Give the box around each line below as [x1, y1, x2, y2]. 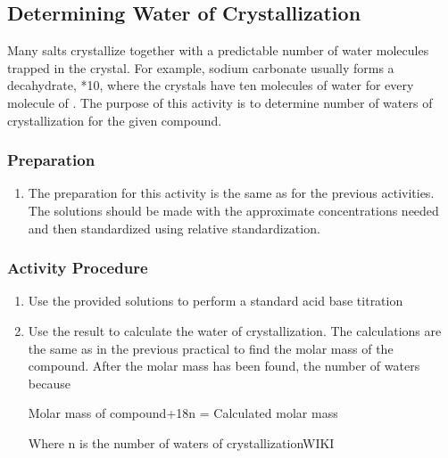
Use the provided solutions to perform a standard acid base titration [28, 291, 403, 310]
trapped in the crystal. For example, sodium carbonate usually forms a [7, 58, 394, 77]
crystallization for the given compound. [7, 110, 222, 129]
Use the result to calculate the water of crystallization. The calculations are [28, 321, 442, 339]
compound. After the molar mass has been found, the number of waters [28, 356, 420, 375]
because [28, 373, 71, 392]
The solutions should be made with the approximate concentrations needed [28, 200, 439, 219]
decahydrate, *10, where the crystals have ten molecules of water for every [7, 76, 414, 94]
